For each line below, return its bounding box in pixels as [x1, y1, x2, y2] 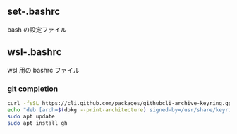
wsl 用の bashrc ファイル [7, 66, 80, 74]
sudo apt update [7, 113, 55, 120]
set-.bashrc [7, 6, 61, 18]
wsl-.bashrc [7, 46, 62, 59]
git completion [7, 84, 59, 94]
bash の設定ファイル [7, 25, 67, 34]
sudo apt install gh [7, 119, 68, 126]
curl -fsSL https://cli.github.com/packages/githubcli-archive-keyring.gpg [7, 99, 235, 106]
